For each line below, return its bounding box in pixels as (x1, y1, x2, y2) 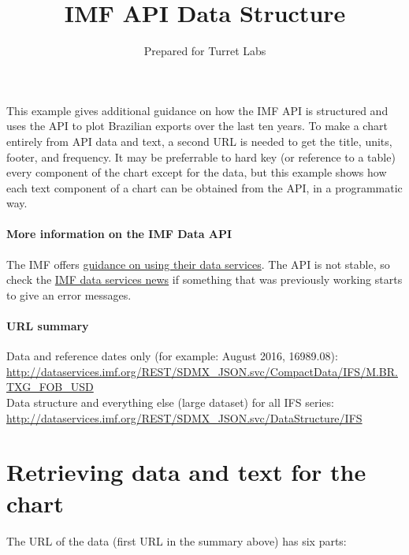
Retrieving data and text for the (6, 456, 366, 488)
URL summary (6, 318, 89, 334)
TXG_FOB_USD (6, 378, 94, 395)
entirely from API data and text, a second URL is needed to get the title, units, (6, 132, 392, 149)
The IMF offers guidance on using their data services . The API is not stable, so (6, 255, 390, 272)
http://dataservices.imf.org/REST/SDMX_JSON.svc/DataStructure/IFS (6, 409, 363, 426)
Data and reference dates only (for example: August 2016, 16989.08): (6, 348, 338, 364)
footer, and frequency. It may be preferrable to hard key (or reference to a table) (6, 148, 396, 165)
